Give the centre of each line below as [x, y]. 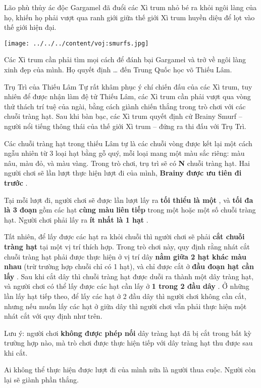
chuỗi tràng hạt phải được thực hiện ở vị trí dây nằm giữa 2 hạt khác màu [125, 256]
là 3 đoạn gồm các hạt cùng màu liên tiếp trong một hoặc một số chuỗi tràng [130, 210]
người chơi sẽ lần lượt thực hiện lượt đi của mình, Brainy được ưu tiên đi [123, 173]
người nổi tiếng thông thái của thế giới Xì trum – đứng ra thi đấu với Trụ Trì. [125, 126]
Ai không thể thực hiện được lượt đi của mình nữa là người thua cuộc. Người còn [130, 370]
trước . [16, 182]
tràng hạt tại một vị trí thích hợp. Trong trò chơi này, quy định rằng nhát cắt [127, 246]
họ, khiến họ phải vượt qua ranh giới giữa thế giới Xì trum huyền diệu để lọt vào [129, 17]
